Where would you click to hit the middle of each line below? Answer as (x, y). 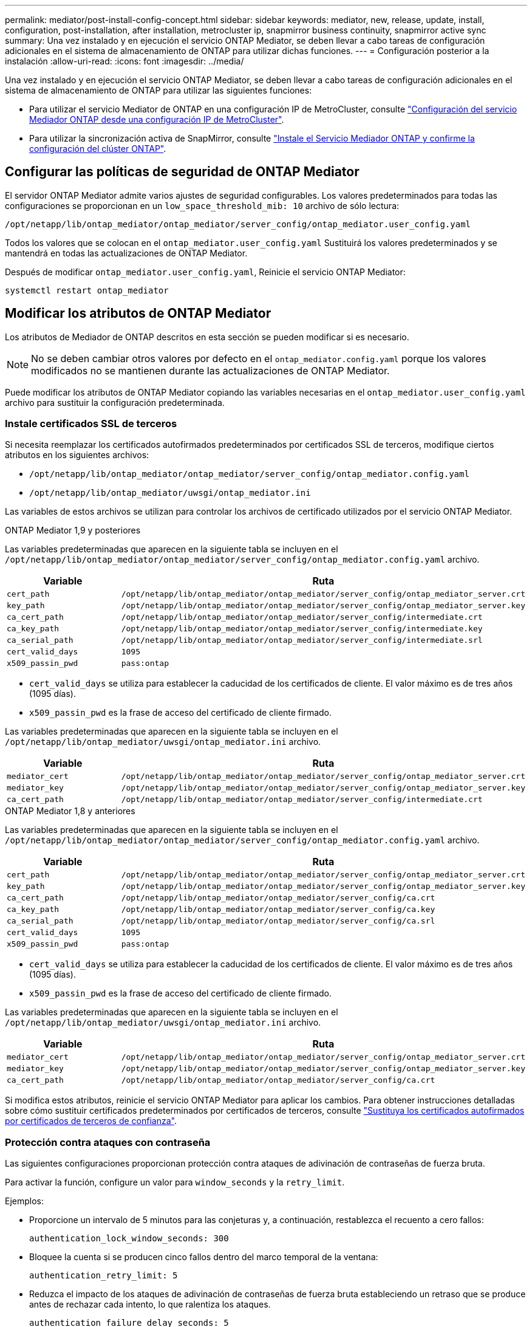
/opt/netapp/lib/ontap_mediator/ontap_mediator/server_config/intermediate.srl (302, 640)
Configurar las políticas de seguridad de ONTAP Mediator (182, 172)
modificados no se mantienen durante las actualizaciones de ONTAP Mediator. (210, 370)
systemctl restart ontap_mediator (87, 290)
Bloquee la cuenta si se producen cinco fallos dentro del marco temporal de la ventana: (204, 1257)
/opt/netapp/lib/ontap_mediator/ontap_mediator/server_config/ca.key (278, 910)
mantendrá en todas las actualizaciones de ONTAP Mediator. (126, 253)
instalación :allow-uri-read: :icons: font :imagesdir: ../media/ (124, 61)
